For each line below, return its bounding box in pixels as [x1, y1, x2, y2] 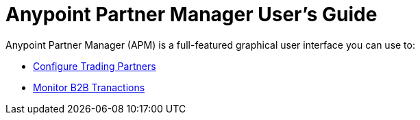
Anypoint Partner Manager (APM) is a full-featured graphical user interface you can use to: [5, 38, 415, 51]
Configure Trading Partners [33, 60, 156, 72]
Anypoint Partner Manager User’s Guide [5, 3, 378, 26]
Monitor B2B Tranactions [33, 81, 145, 93]
